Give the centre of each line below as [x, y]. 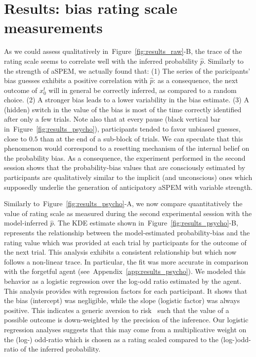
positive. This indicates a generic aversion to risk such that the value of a [117, 310]
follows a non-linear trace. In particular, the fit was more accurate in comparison [126, 261]
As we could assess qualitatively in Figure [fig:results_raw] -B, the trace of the [123, 51]
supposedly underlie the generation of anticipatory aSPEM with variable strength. [128, 187]
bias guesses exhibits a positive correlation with [76, 80]
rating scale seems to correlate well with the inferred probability [101, 61]
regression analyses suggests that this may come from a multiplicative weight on [125, 329]
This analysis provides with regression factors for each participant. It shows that [126, 290]
